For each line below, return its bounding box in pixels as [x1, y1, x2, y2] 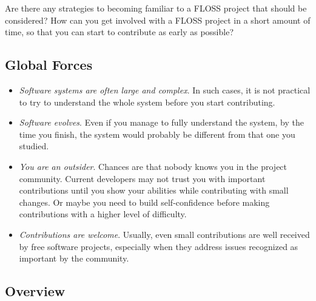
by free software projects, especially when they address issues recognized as [19, 240, 298, 252]
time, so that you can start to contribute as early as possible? [5, 25, 234, 38]
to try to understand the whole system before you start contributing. [19, 95, 275, 108]
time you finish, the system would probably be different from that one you [19, 127, 295, 140]
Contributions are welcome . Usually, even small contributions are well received [19, 228, 310, 240]
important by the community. [19, 252, 129, 265]
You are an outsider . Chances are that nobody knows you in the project [19, 160, 287, 172]
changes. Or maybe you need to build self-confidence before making [19, 195, 270, 208]
